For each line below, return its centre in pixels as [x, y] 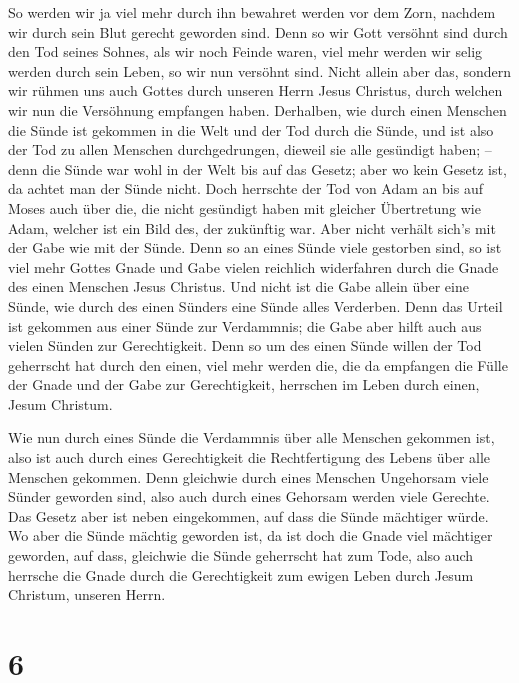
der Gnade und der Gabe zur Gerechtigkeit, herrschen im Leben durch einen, [244, 384]
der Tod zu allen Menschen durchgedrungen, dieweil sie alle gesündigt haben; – [250, 149]
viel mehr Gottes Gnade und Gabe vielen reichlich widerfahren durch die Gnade [253, 266]
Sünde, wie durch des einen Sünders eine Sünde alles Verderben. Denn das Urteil [255, 305]
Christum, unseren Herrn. [87, 594]
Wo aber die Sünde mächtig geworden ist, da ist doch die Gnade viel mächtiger [250, 535]
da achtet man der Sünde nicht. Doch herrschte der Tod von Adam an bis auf [245, 188]
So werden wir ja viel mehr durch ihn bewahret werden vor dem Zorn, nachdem [252, 12]
